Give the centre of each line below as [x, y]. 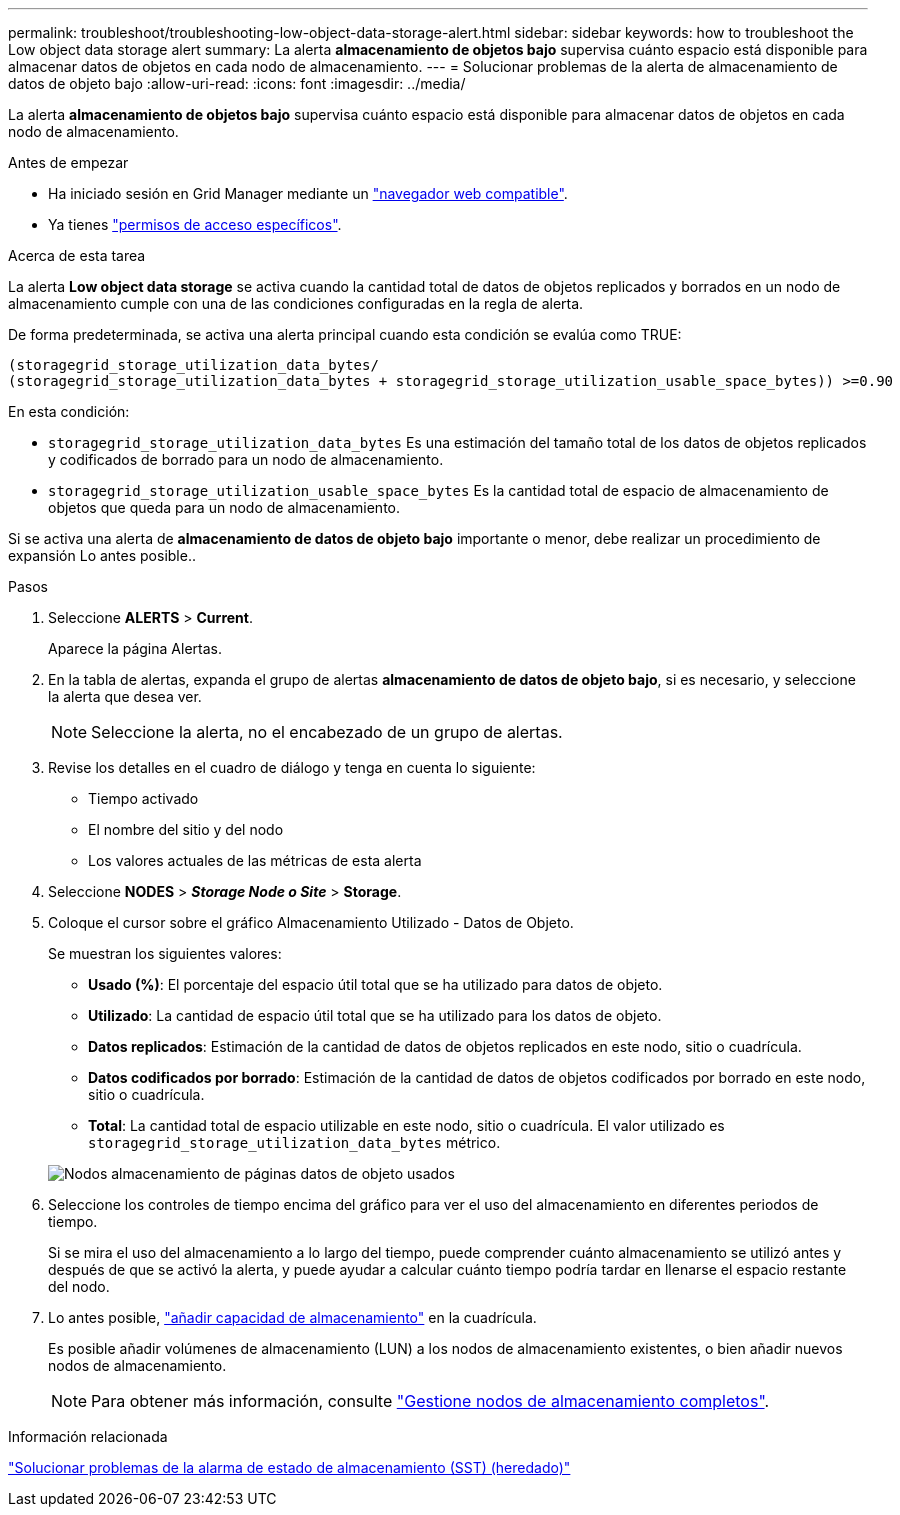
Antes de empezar [68, 162]
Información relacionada [88, 1436]
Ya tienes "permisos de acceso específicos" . [195, 224]
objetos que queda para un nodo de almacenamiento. [224, 507]
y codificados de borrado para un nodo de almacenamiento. [246, 459]
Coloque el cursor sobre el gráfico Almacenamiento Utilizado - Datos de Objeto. [311, 922]
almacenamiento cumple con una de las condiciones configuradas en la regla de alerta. [296, 303]
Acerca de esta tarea [77, 255]
